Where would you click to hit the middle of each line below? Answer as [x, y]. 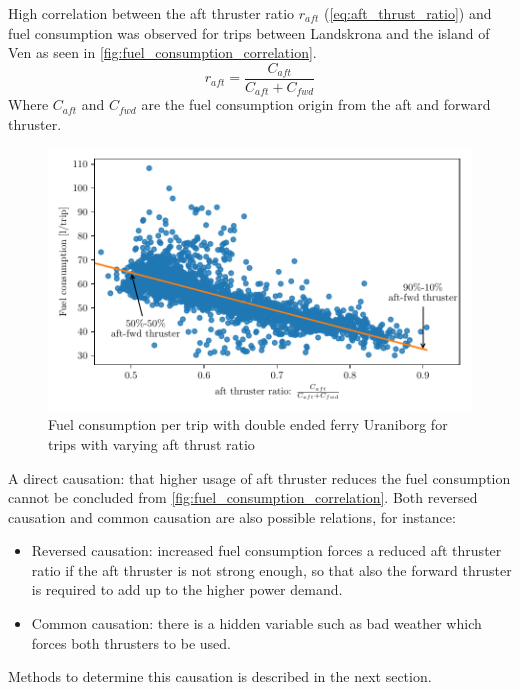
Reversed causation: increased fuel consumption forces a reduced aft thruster [266, 550]
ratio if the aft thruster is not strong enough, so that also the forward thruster [271, 569]
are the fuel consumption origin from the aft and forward [316, 104]
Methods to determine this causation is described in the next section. [220, 676]
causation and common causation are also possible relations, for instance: [232, 516]
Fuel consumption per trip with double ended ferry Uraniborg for [248, 424]
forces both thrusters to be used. [131, 642]
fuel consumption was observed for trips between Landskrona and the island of [249, 32]
